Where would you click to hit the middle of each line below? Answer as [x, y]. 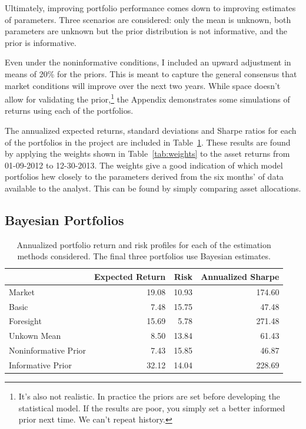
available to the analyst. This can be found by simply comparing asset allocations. [153, 188]
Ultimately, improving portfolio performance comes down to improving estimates [150, 8]
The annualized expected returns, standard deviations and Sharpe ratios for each [151, 130]
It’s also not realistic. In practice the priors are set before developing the [149, 396]
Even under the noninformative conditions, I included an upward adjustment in [148, 62]
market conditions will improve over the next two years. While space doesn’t [143, 85]
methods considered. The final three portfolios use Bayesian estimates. [144, 256]
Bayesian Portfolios [64, 220]
